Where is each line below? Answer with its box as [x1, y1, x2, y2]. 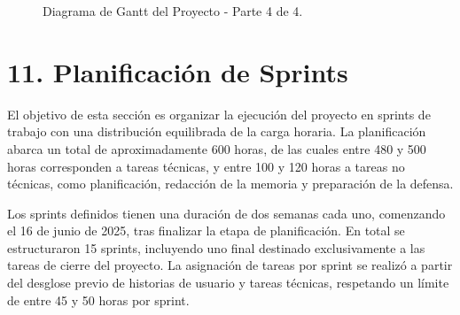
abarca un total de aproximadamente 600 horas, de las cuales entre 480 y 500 [7, 139, 426, 157]
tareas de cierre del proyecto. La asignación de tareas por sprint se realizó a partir [7, 256, 453, 274]
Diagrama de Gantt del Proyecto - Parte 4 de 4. [43, 2, 303, 19]
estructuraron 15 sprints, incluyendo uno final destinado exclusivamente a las [7, 238, 425, 257]
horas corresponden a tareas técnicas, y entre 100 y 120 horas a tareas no [7, 157, 405, 175]
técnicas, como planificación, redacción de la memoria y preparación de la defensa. [7, 174, 454, 193]
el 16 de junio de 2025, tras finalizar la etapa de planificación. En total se [7, 221, 405, 240]
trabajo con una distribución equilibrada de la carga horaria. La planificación [7, 122, 426, 141]
